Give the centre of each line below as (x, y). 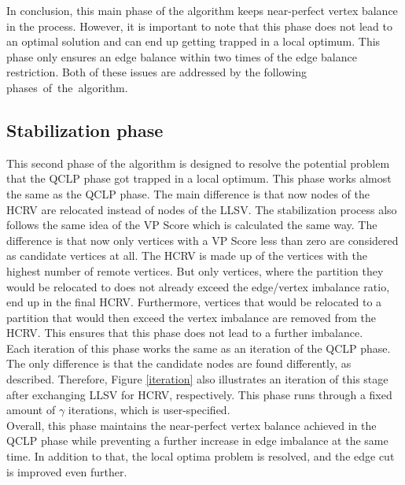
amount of (31, 410)
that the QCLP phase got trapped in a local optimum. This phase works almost (199, 178)
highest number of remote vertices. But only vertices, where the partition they (195, 270)
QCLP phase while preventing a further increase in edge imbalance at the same (197, 441)
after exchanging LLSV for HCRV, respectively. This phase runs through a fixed (199, 394)
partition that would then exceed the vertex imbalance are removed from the (191, 317)
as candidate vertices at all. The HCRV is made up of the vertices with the (187, 255)
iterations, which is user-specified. (149, 410)
